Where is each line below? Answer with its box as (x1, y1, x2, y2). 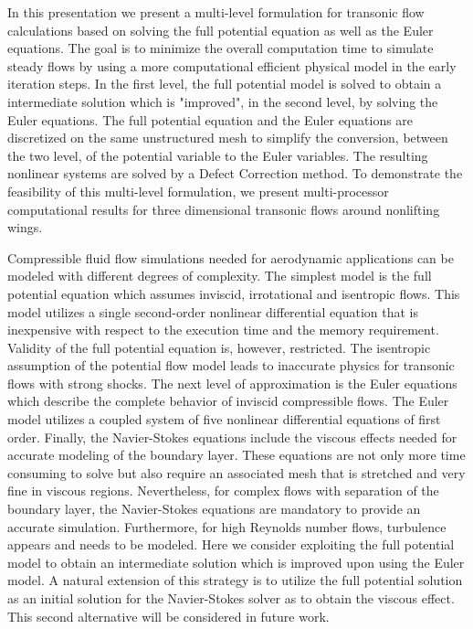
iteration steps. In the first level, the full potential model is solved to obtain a (7, 74, 442, 93)
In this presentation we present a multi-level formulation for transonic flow (7, 3, 425, 21)
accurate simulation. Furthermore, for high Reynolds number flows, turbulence (7, 517, 447, 536)
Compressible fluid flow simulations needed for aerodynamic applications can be (7, 248, 454, 267)
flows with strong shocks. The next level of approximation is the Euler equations (7, 373, 457, 392)
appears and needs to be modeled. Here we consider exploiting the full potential (7, 535, 455, 554)
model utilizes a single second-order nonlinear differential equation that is (7, 302, 419, 321)
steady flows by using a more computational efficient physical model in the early (7, 56, 457, 75)
